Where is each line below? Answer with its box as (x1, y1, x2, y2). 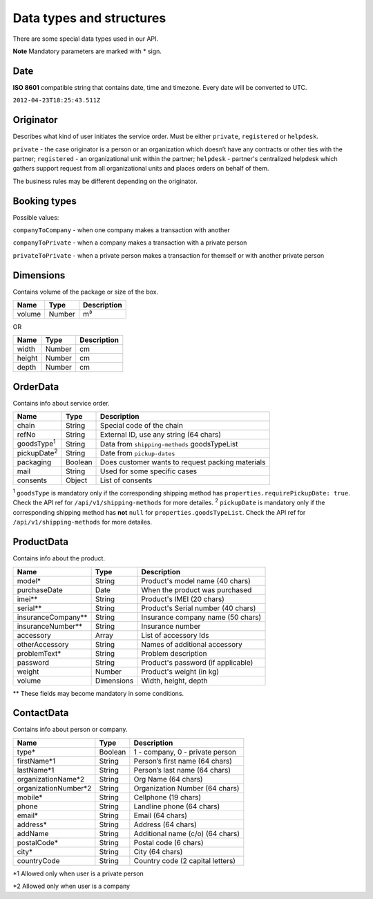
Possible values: (12, 213, 59, 221)
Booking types (12, 195, 77, 207)
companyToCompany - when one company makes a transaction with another (12, 226, 231, 234)
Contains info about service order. (12, 399, 110, 407)
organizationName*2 (17, 774, 85, 784)
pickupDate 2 (17, 446, 58, 458)
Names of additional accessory (141, 639, 242, 649)
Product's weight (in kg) (141, 667, 220, 676)
